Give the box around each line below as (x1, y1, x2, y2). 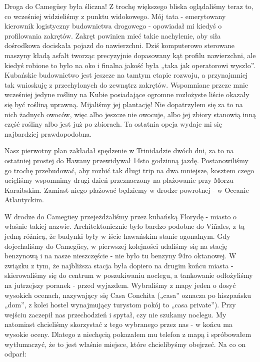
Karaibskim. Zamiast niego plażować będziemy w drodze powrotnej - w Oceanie (4, 184, 249, 195)
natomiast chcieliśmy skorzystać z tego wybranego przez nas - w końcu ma (4, 319, 232, 329)
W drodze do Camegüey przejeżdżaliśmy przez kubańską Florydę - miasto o (4, 211, 237, 221)
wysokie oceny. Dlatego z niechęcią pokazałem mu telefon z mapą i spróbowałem (4, 329, 251, 339)
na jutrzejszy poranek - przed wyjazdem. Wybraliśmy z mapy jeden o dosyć (4, 280, 236, 290)
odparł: (4, 348, 27, 359)
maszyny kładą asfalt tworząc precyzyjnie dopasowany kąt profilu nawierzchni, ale (4, 50, 256, 60)
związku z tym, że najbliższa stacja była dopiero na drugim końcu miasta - (4, 260, 233, 270)
